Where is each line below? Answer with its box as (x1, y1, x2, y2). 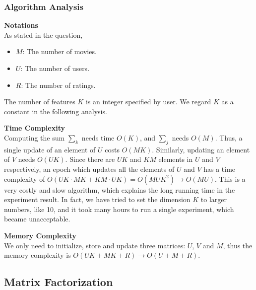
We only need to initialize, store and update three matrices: (4, 240, 186, 250)
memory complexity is (4, 250, 71, 260)
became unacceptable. (4, 214, 70, 224)
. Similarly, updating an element (152, 144, 250, 154)
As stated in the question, (4, 29, 83, 40)
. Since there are (65, 154, 115, 164)
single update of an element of (4, 144, 96, 154)
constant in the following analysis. (4, 106, 107, 116)
